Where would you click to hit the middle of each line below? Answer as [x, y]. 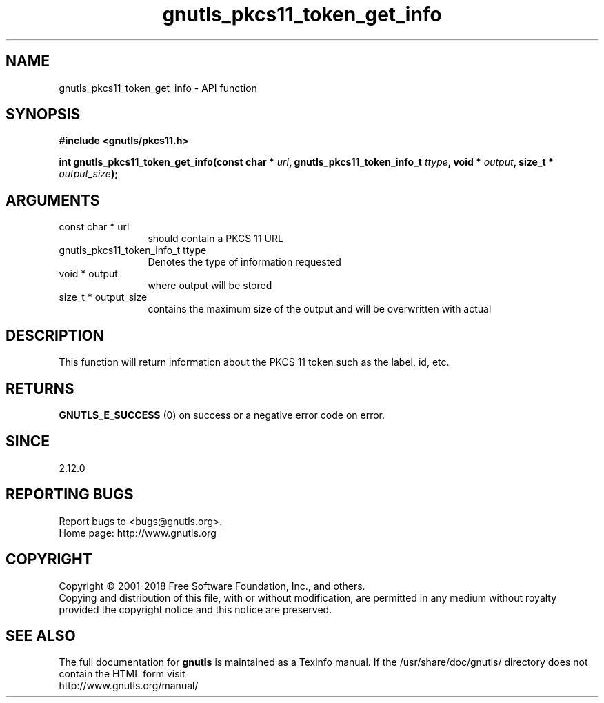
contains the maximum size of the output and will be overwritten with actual [320, 309]
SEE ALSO [41, 635]
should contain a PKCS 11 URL [215, 239]
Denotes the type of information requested [244, 262]
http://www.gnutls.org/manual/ [129, 686]
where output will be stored [210, 286]
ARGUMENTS [53, 200]
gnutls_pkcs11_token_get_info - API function [158, 88]
